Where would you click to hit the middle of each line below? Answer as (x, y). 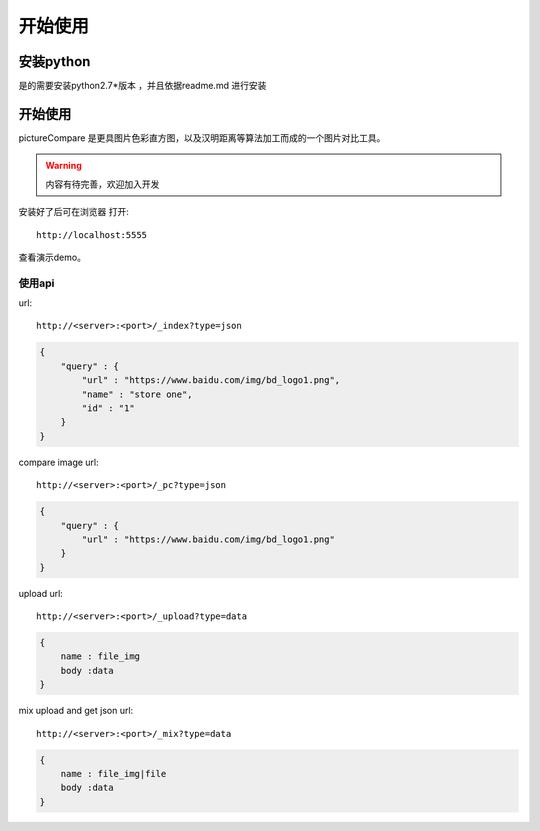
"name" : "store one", (137, 394)
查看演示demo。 (52, 257)
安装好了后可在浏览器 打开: (73, 212)
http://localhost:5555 (92, 234)
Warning (63, 166)
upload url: (41, 593)
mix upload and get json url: (76, 711)
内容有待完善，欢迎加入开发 (102, 184)
